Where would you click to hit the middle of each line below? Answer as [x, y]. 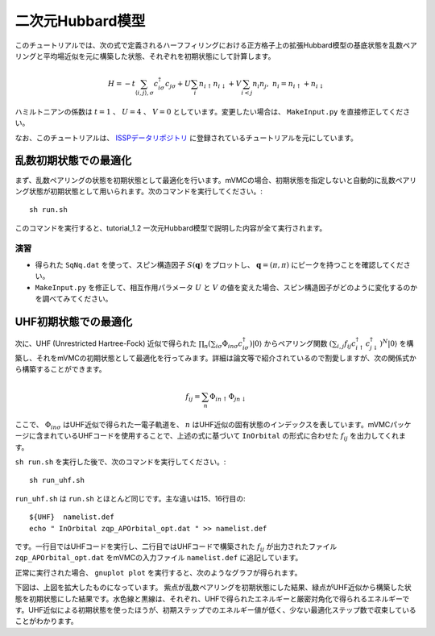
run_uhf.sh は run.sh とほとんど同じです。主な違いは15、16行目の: [130, 498]
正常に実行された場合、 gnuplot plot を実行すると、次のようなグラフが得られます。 [158, 572]
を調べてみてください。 [74, 299]
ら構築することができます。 [60, 369]
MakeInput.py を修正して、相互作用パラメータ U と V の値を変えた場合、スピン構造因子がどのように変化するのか [226, 287]
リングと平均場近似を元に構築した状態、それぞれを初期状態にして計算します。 [145, 56]
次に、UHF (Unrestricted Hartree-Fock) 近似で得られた [106, 343]
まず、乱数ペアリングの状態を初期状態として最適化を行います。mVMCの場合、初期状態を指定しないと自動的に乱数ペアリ [216, 180]
